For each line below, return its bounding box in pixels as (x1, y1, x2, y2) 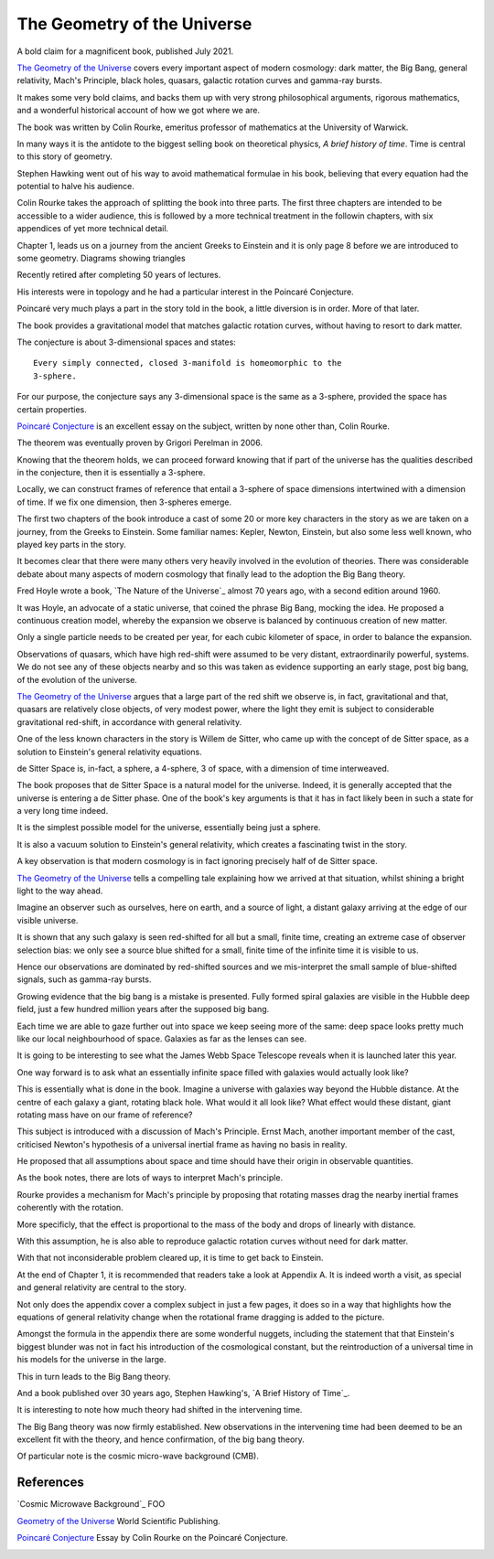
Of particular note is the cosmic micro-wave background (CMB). (16, 1450, 260, 1462)
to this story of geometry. (16, 151, 113, 162)
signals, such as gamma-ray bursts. (16, 974, 152, 985)
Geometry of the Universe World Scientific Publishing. (16, 1515, 221, 1526)
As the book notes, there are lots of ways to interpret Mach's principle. (16, 1172, 284, 1183)
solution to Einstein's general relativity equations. (16, 746, 202, 757)
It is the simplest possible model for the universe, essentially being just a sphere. (16, 822, 321, 833)
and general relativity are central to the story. (16, 1282, 187, 1293)
